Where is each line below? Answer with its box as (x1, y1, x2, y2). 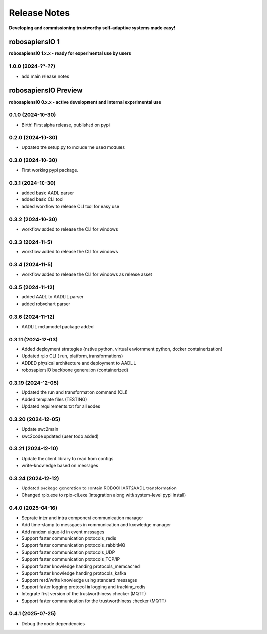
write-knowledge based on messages (21, 463, 99, 469)
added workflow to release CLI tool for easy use (21, 203, 120, 209)
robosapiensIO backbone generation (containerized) (21, 367, 129, 373)
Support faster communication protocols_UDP (21, 549, 115, 555)
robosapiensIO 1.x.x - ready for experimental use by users (9, 50, 131, 56)
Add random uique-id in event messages (21, 529, 105, 535)
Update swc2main (21, 426, 59, 432)
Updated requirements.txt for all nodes (21, 403, 101, 409)
